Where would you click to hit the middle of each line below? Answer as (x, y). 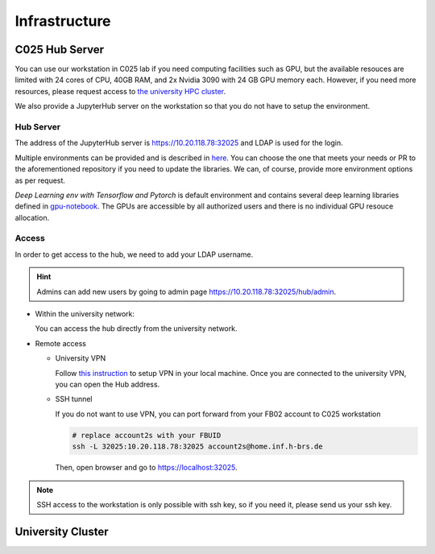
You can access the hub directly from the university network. (136, 329)
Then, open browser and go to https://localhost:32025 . (146, 468)
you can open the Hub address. (108, 384)
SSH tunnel (74, 399)
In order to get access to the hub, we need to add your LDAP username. (134, 254)
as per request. (40, 180)
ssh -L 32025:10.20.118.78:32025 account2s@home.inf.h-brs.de (197, 447)
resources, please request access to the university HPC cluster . (120, 91)
